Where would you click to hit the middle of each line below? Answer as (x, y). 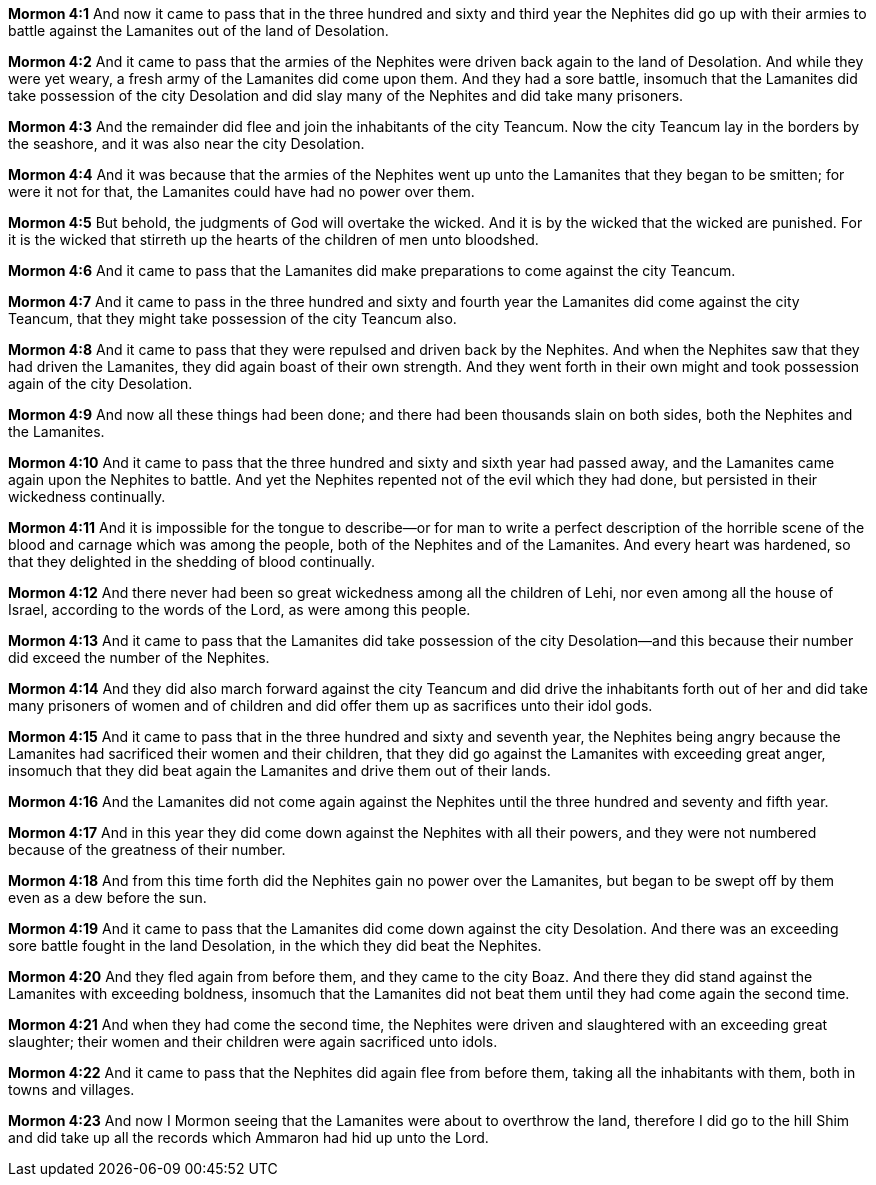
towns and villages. (71, 1089)
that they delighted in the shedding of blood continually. (191, 561)
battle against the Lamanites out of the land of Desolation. (198, 30)
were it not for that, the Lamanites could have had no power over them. (241, 191)
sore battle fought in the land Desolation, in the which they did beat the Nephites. (275, 945)
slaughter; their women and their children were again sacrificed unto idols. (253, 1041)
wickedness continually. (87, 496)
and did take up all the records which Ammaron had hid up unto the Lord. (248, 1137)
